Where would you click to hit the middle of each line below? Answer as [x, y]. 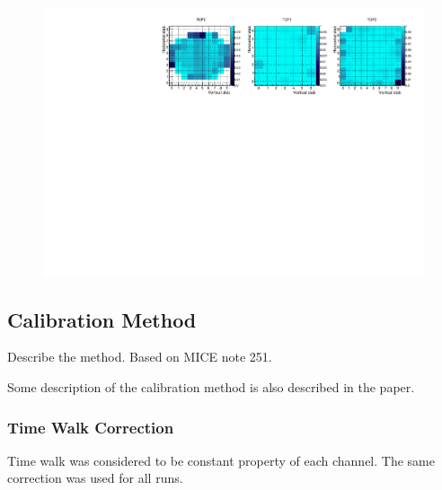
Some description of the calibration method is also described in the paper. [211, 387]
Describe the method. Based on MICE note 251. [140, 357]
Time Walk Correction [91, 427]
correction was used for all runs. [95, 478]
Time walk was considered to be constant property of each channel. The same [221, 460]
